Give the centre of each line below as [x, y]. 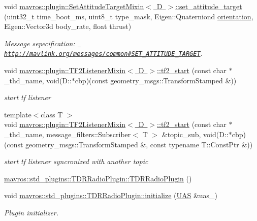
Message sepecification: [40, 43]
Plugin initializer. [31, 213]
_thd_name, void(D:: [38, 80]
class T [52, 114]
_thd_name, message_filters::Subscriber [68, 134]
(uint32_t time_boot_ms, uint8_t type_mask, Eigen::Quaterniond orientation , [129, 16]
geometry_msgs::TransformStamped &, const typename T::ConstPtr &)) [139, 144]
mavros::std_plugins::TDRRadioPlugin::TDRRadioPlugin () [98, 178]
